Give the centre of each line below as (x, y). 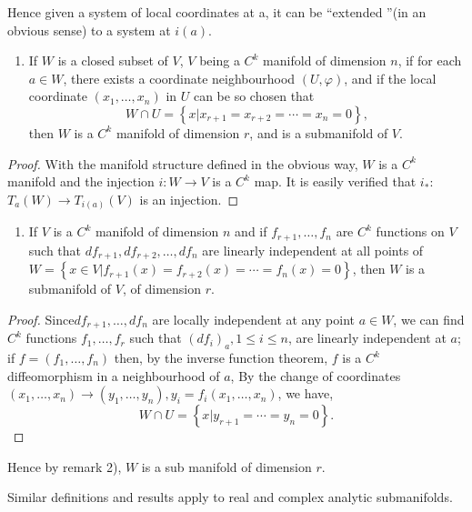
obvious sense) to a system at (89, 30)
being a (220, 60)
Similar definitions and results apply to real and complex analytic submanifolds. (230, 497)
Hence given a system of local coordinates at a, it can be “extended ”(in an (217, 12)
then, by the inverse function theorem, (221, 358)
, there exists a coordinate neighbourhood (179, 78)
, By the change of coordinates (316, 375)
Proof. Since (41, 319)
